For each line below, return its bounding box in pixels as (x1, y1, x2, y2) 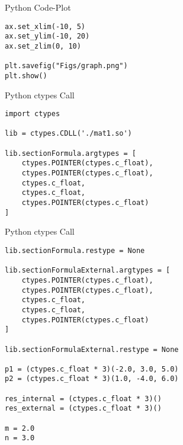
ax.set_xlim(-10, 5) (5, 22, 86, 31)
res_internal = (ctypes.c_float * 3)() (5, 394, 162, 403)
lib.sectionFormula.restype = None (5, 246, 145, 255)
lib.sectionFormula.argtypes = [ (5, 149, 136, 158)
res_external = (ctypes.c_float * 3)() (5, 404, 162, 413)
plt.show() (5, 71, 47, 80)
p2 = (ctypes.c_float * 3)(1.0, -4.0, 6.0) (5, 374, 179, 383)
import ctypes (5, 110, 60, 119)
